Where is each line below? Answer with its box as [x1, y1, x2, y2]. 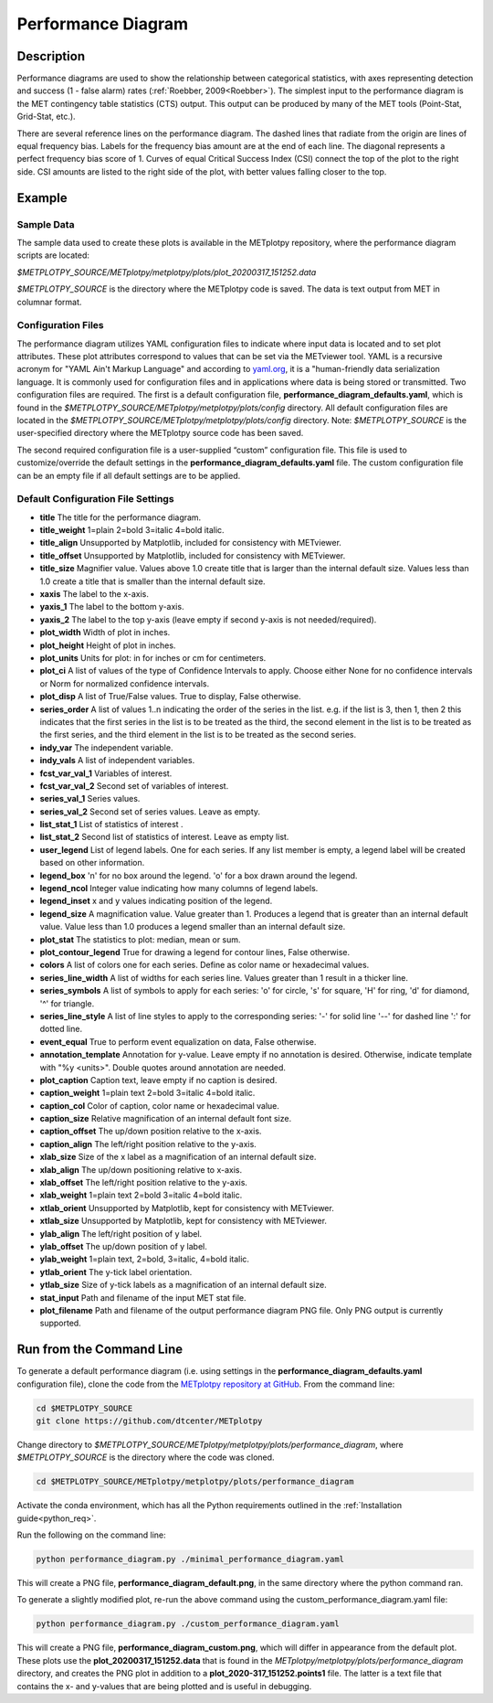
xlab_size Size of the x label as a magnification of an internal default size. [39, 1152, 317, 1163]
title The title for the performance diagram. [39, 512, 202, 523]
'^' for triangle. [39, 997, 95, 1009]
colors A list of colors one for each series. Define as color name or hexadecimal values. [39, 960, 370, 971]
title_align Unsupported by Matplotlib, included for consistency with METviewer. [39, 538, 342, 548]
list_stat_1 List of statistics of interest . [39, 819, 184, 830]
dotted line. [39, 1024, 82, 1035]
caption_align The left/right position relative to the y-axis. [39, 1138, 257, 1149]
